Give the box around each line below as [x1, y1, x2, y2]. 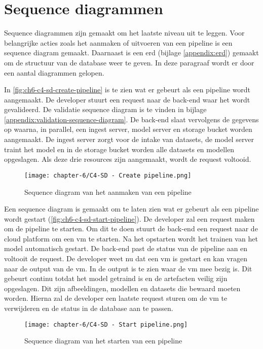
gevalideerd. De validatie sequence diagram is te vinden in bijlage [4, 104, 207, 115]
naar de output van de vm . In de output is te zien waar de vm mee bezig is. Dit [4, 263, 252, 273]
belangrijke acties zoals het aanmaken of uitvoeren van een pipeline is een [4, 37, 233, 48]
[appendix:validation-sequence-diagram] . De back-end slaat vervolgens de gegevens [4, 114, 259, 124]
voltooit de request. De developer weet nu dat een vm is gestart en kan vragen [4, 253, 248, 264]
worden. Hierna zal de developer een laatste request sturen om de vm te [4, 293, 228, 303]
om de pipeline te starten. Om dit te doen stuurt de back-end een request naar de [4, 223, 258, 234]
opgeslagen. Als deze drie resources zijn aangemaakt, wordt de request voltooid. [4, 154, 251, 164]
